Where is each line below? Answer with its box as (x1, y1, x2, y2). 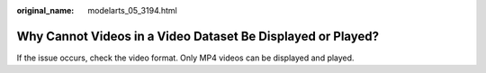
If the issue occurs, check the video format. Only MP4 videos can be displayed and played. (16, 52, 355, 63)
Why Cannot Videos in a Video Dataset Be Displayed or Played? (16, 28, 380, 44)
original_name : (16, 5, 75, 15)
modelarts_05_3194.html (87, 5, 177, 15)
